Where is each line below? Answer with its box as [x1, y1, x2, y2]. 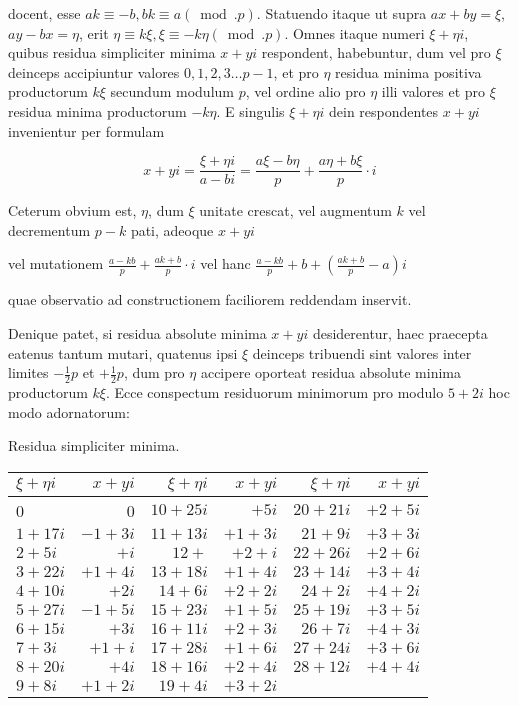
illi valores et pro [381, 81, 486, 102]
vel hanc [200, 253, 251, 274]
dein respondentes [329, 100, 439, 121]
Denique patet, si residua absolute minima [8, 323, 267, 343]
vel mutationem [8, 253, 104, 274]
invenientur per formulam [8, 120, 165, 141]
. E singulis [216, 100, 285, 121]
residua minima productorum [8, 100, 187, 121]
